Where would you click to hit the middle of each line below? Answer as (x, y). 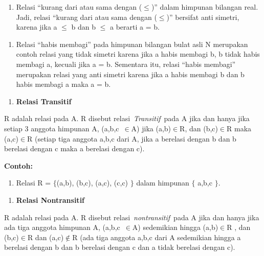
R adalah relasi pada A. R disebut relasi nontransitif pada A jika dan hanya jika (132, 217)
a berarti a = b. (135, 27)
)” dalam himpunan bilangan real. (205, 7)
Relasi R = (34, 183)
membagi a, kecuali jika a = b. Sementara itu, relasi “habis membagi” (126, 64)
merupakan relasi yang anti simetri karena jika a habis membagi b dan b (130, 74)
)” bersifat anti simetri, (203, 17)
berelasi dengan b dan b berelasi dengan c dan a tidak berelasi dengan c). (120, 247)
